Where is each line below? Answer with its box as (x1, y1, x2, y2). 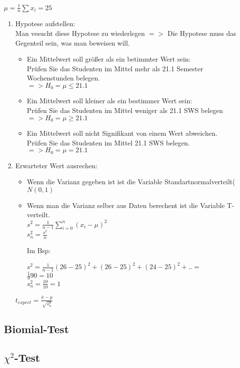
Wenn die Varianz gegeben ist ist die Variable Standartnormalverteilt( (27, 176, 235, 187)
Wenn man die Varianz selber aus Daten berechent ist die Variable (27, 200, 225, 210)
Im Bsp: (27, 245, 51, 256)
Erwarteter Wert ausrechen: (15, 160, 98, 170)
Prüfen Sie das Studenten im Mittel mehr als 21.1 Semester (27, 63, 203, 73)
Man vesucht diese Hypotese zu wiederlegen (15, 28, 145, 38)
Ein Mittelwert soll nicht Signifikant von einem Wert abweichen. (27, 128, 218, 138)
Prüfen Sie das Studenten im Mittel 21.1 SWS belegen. (27, 137, 190, 147)
